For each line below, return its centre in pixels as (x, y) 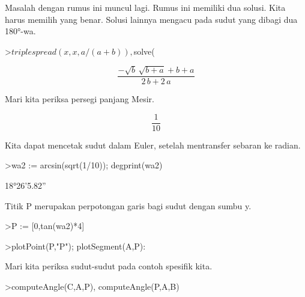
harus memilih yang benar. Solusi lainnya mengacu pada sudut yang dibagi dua (151, 19)
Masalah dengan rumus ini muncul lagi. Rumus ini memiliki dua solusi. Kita (145, 7)
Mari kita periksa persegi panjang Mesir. (80, 99)
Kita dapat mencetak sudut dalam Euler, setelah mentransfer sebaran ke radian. (153, 145)
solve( (144, 51)
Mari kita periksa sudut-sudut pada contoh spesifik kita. (109, 266)
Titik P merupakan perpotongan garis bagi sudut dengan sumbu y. (128, 205)
